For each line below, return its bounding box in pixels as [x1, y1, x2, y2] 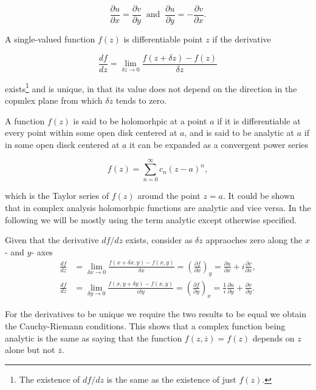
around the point [137, 189, 201, 202]
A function [5, 114, 45, 127]
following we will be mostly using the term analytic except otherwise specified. [5, 213, 297, 226]
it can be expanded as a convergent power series [129, 138, 309, 150]
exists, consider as [125, 234, 193, 246]
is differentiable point [123, 33, 203, 45]
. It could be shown [222, 189, 295, 202]
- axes [31, 245, 53, 258]
